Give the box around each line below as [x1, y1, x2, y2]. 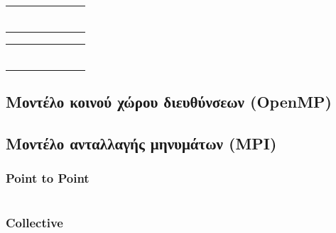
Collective [6, 213, 63, 231]
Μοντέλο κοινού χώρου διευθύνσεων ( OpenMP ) [6, 91, 332, 113]
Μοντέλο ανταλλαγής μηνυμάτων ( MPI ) [6, 132, 277, 154]
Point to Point [6, 169, 90, 187]
